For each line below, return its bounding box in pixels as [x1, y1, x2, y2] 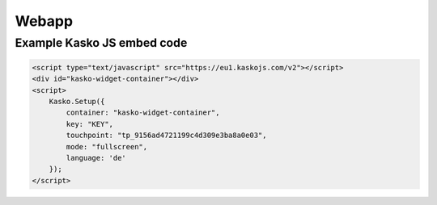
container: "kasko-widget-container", [66, 108, 220, 117]
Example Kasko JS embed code [15, 36, 188, 50]
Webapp [15, 12, 73, 30]
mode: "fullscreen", [66, 142, 148, 151]
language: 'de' [66, 153, 127, 162]
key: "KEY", [66, 119, 113, 128]
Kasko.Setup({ [49, 97, 105, 106]
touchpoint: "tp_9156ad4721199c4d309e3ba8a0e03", [66, 131, 267, 140]
